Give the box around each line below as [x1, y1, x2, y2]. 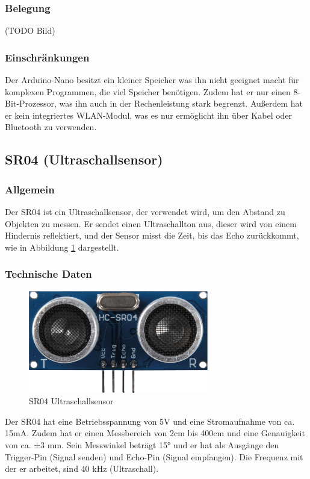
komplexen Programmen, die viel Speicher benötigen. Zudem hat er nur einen [5, 85, 291, 98]
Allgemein [5, 181, 55, 196]
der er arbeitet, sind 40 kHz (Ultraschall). [5, 462, 159, 475]
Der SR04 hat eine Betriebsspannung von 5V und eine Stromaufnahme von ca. [5, 415, 295, 427]
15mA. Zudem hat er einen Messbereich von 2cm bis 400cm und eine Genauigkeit [5, 427, 305, 439]
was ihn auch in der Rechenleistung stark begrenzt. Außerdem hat [59, 97, 303, 110]
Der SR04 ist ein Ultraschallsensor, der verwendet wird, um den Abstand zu [5, 205, 285, 218]
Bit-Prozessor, [5, 97, 57, 110]
